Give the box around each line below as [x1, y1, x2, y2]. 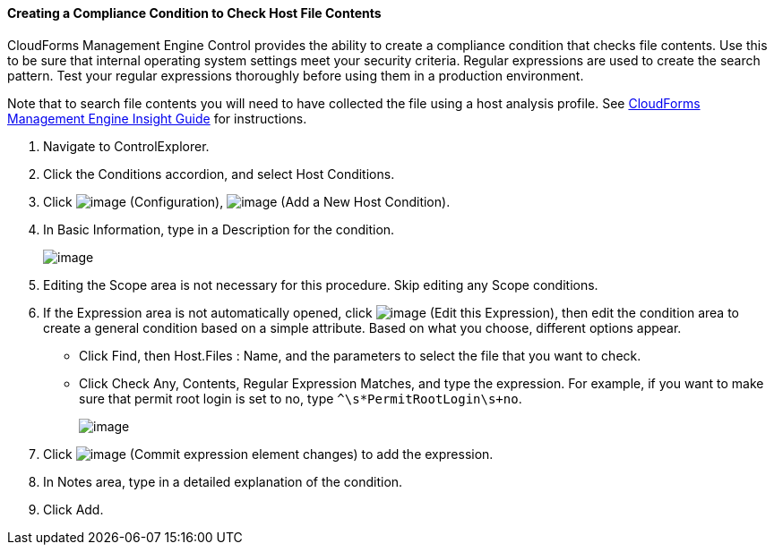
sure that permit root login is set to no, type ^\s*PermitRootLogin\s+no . [79, 390, 522, 406]
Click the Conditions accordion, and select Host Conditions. [43, 166, 395, 182]
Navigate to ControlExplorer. [43, 138, 210, 154]
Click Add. [43, 501, 104, 517]
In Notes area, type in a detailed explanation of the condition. [43, 473, 403, 489]
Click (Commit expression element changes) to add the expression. [43, 446, 494, 462]
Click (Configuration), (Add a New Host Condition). [43, 193, 451, 209]
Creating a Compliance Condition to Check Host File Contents [7, 5, 382, 21]
